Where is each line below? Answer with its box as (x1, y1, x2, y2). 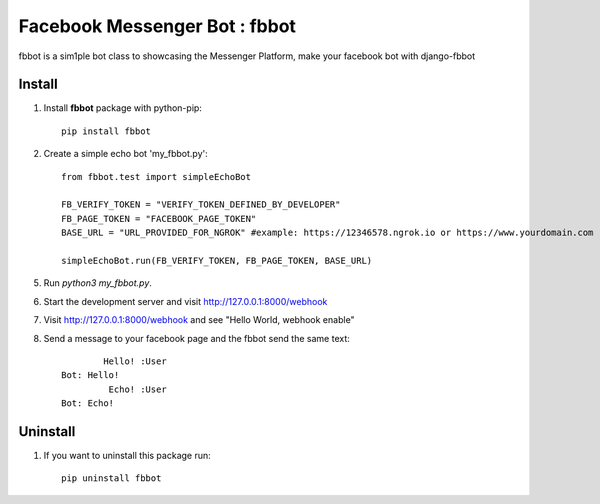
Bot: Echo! (61, 398, 115, 409)
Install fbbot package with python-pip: (43, 102, 202, 114)
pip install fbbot (61, 125, 152, 137)
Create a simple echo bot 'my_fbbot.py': (43, 148, 209, 160)
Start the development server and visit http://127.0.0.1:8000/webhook (43, 295, 328, 307)
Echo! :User (108, 383, 167, 395)
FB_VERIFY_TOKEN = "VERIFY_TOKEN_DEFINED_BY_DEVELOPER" (61, 199, 341, 210)
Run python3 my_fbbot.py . (43, 277, 152, 289)
